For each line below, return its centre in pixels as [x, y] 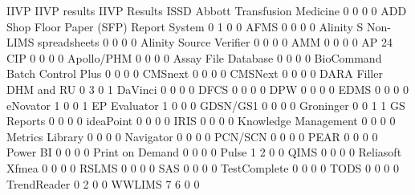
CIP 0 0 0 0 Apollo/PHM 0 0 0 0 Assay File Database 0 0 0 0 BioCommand [194, 57]
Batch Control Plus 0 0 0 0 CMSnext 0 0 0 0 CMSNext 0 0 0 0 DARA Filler [195, 73]
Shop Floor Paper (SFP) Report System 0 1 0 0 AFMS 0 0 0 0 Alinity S [185, 26]
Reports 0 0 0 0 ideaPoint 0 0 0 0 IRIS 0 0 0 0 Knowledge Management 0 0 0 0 [201, 121]
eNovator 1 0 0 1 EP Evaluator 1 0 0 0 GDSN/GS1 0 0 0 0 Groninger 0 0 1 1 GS [206, 105]
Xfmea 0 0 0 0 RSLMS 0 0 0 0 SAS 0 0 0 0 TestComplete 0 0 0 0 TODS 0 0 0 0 [203, 167]
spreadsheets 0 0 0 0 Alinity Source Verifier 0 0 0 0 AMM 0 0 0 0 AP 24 [216, 42]
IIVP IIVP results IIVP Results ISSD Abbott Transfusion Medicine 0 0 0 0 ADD [207, 10]
